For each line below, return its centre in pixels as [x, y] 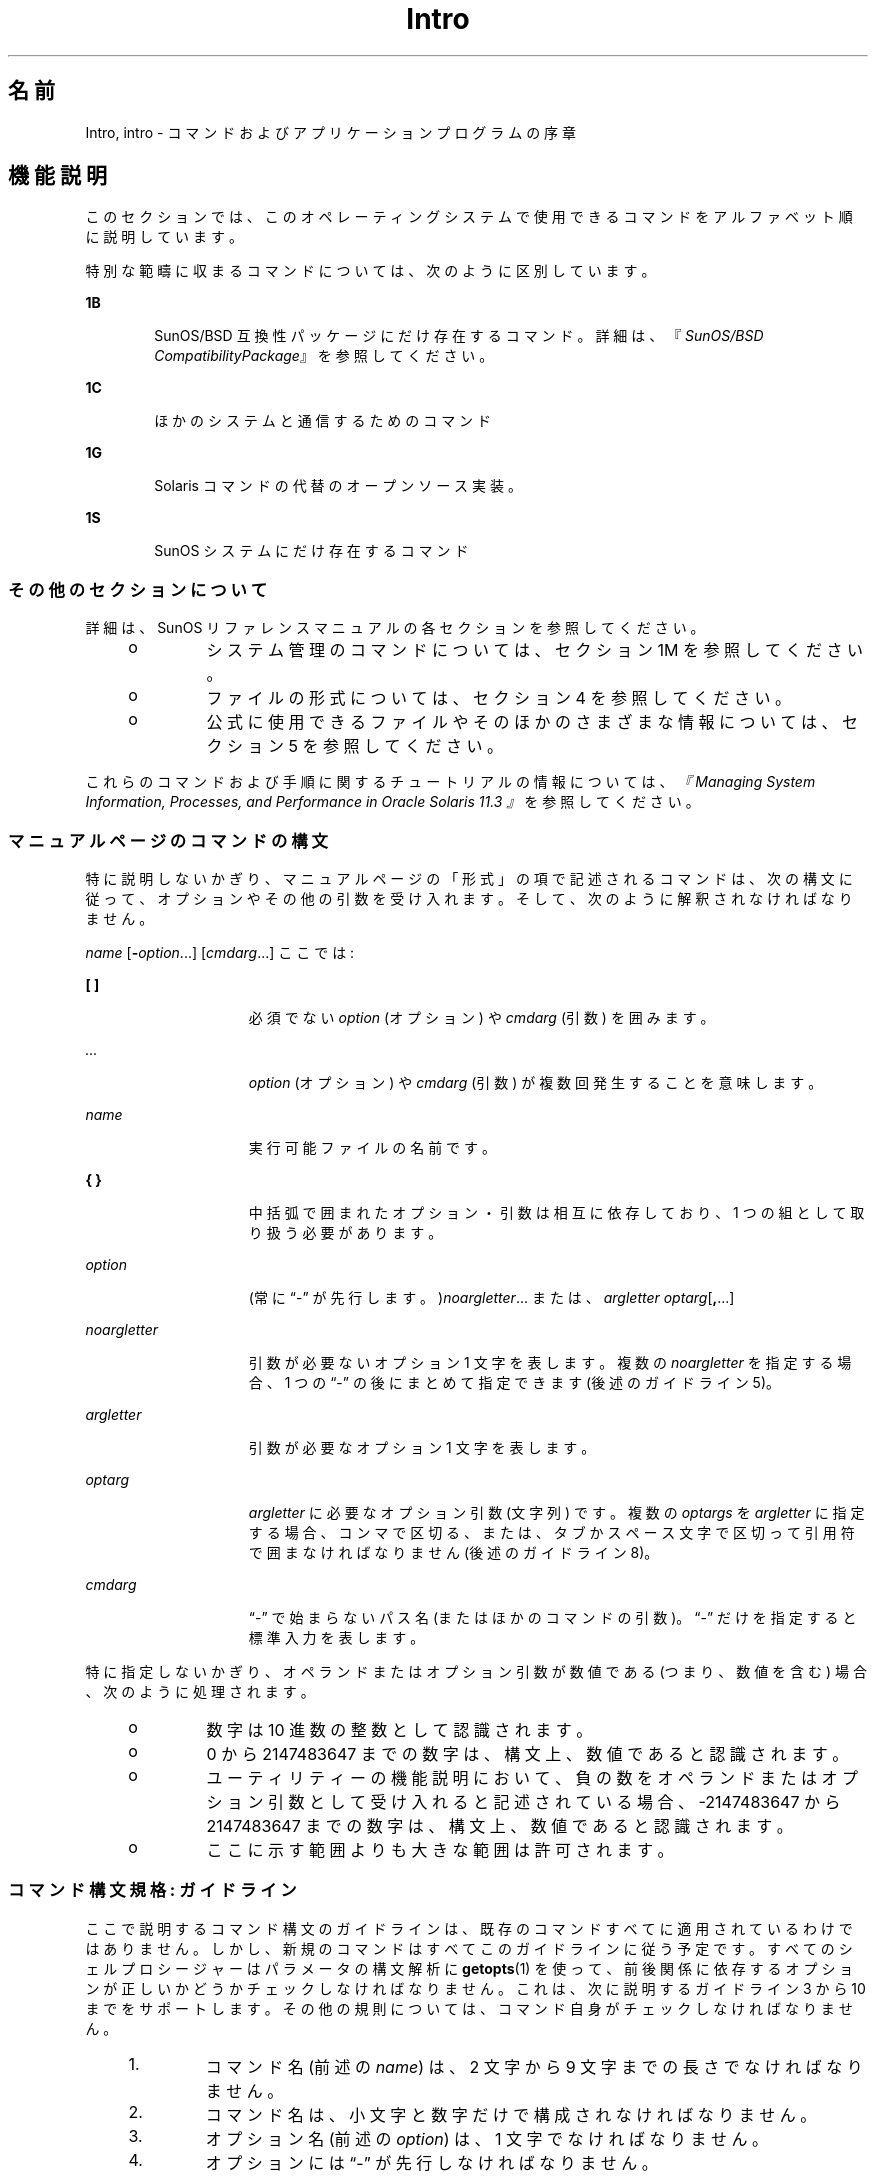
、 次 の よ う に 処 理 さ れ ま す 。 [200, 1691]
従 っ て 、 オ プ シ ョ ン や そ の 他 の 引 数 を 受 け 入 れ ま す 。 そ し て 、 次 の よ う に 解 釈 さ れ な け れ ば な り [469, 898]
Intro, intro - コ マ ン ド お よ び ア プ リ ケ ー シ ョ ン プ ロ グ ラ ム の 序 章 [331, 132]
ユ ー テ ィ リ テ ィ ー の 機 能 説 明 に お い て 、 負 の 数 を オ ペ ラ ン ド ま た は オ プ [532, 1777]
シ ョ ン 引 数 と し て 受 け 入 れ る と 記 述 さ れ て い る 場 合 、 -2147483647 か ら [523, 1801]
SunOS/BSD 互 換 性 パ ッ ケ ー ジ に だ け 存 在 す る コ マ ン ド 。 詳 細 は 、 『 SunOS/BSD [459, 336]
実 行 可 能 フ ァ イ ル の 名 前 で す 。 [372, 1147]
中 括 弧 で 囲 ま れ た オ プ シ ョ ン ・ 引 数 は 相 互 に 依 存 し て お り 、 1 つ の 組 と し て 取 [556, 1212]
